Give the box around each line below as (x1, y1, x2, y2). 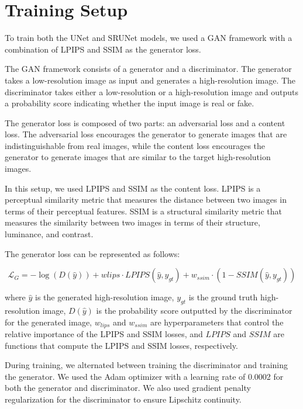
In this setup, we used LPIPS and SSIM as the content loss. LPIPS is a (5, 182, 261, 194)
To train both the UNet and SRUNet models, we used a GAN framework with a (5, 32, 292, 44)
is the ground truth (188, 291, 258, 303)
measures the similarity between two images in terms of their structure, (5, 216, 260, 228)
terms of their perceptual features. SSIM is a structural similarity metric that (5, 204, 282, 217)
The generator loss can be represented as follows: (5, 247, 180, 259)
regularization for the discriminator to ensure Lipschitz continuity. (5, 393, 242, 405)
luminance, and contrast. (5, 228, 94, 240)
